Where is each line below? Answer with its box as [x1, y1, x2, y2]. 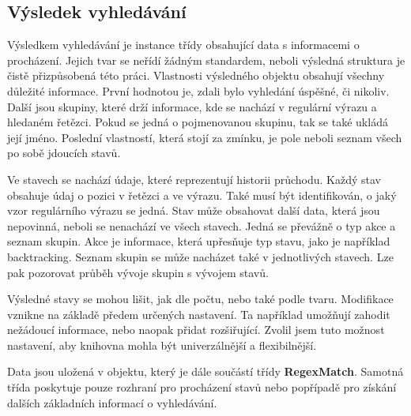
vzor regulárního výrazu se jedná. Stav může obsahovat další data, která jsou [7, 202, 380, 219]
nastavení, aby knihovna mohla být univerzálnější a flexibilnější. [7, 336, 317, 353]
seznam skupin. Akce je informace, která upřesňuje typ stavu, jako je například [7, 233, 390, 249]
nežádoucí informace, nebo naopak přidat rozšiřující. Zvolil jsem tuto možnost [7, 321, 385, 338]
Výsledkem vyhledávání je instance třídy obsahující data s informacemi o [7, 36, 360, 53]
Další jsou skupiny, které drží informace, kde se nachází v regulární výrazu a [7, 98, 377, 114]
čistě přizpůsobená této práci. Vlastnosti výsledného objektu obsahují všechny [7, 67, 385, 84]
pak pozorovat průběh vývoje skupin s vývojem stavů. [7, 264, 269, 280]
